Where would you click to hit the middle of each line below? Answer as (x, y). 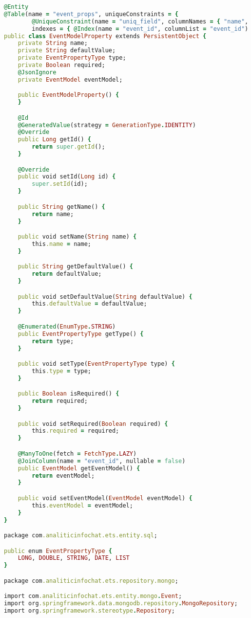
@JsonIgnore (37, 72)
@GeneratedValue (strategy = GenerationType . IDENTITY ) (107, 125)
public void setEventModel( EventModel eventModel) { (105, 498)
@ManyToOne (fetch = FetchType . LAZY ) (77, 453)
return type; (53, 341)
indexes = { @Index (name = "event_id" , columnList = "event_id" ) (140, 29)
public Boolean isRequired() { (68, 394)
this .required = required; (76, 431)
